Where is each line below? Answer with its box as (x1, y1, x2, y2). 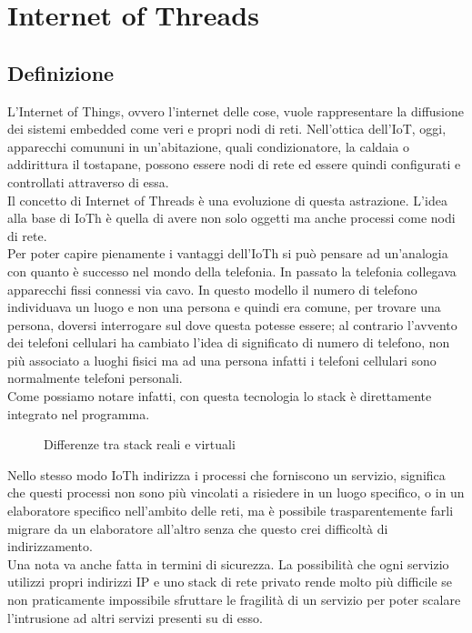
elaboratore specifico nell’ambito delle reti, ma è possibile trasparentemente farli (7, 501, 454, 520)
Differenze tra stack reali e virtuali (44, 435, 236, 454)
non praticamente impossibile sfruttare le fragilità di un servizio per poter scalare (7, 590, 461, 609)
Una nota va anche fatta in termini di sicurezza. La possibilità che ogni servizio (7, 554, 449, 573)
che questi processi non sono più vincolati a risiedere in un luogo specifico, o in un (7, 483, 465, 502)
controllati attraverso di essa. (7, 172, 169, 191)
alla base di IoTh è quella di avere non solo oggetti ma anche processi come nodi (7, 208, 456, 227)
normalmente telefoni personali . (7, 368, 183, 387)
